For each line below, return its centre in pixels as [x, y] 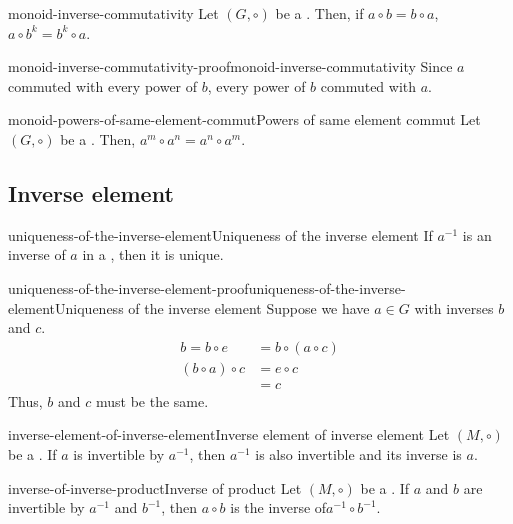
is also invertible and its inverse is [358, 454]
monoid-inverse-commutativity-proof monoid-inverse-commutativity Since [230, 66]
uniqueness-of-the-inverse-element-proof [128, 287]
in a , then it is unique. [153, 254]
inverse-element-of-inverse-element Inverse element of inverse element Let [229, 434]
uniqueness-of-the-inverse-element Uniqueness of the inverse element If [220, 234]
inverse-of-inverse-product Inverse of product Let [155, 487]
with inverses [454, 307]
